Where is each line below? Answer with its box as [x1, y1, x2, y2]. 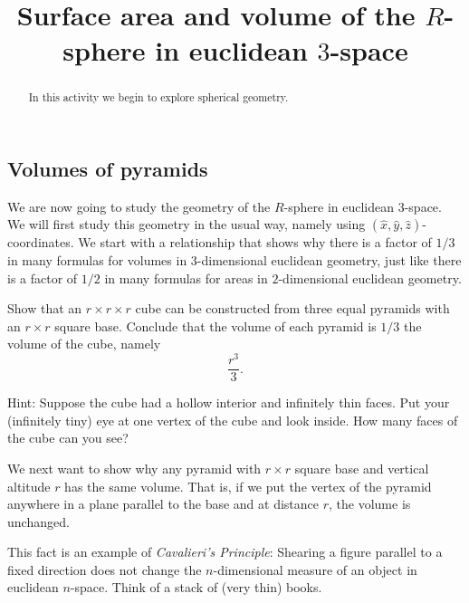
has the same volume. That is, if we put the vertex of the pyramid [64, 476, 432, 495]
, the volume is [329, 494, 411, 513]
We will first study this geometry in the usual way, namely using [7, 215, 366, 234]
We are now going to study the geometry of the [7, 196, 271, 215]
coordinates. [7, 233, 74, 252]
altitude [7, 476, 51, 495]
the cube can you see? [7, 428, 129, 447]
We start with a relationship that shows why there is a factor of [78, 233, 432, 252]
